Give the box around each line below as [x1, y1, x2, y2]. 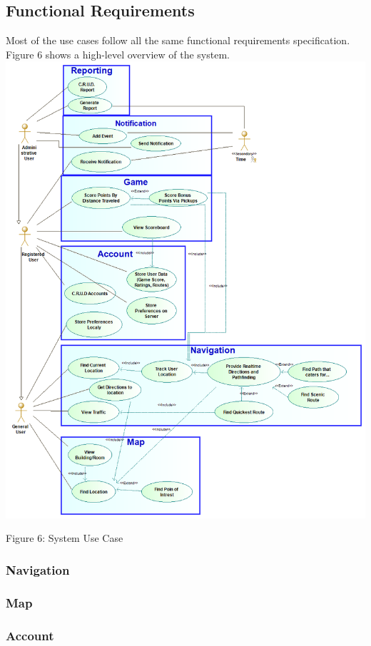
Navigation [6, 560, 70, 578]
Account [6, 626, 54, 644]
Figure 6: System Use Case [6, 530, 123, 545]
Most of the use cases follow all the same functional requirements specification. [6, 33, 350, 48]
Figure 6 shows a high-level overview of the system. [6, 46, 230, 61]
